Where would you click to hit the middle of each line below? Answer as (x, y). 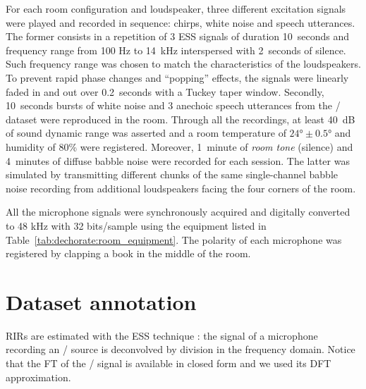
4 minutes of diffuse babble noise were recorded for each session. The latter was (178, 160)
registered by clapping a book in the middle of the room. (128, 253)
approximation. (38, 377)
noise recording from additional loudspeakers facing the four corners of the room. (181, 188)
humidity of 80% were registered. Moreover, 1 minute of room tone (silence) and (179, 146)
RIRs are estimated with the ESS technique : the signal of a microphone (162, 335)
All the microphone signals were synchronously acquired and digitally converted (178, 212)
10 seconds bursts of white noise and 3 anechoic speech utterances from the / (173, 105)
